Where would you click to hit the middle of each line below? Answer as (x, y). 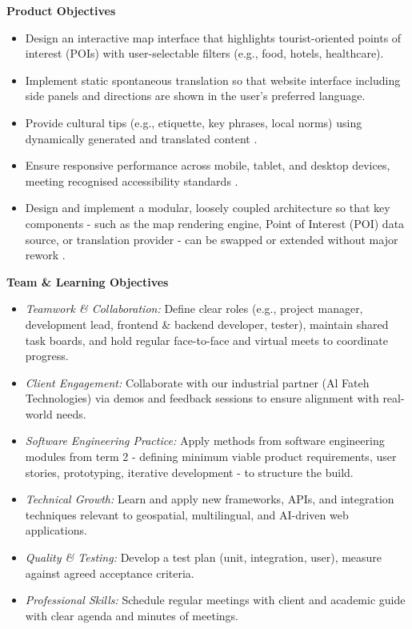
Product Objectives (61, 10)
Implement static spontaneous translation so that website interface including (213, 80)
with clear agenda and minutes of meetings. (132, 615)
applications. (56, 530)
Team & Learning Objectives (88, 281)
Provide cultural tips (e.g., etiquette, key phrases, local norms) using (194, 122)
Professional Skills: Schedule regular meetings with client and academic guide (215, 600)
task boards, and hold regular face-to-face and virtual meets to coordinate (206, 340)
